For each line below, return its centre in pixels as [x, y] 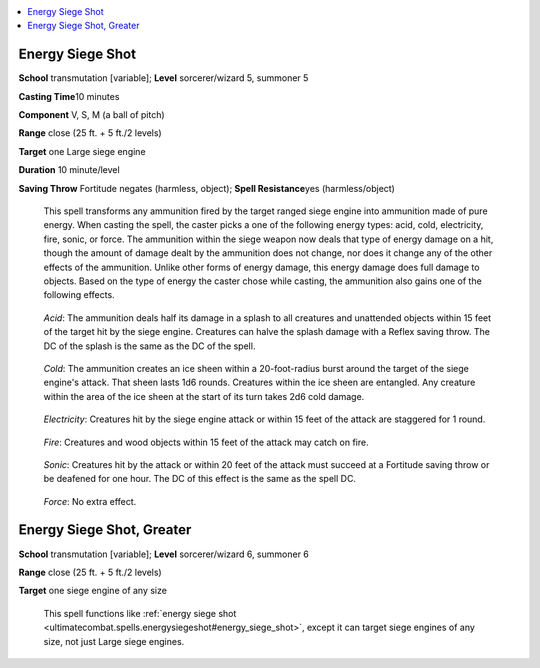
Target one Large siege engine [82, 151]
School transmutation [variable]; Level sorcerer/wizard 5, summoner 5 [163, 78]
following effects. [79, 295]
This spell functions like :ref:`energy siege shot [140, 613]
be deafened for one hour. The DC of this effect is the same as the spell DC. [200, 479]
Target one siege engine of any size [92, 591]
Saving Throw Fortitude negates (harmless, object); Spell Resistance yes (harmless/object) [206, 188]
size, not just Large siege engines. [114, 641]
